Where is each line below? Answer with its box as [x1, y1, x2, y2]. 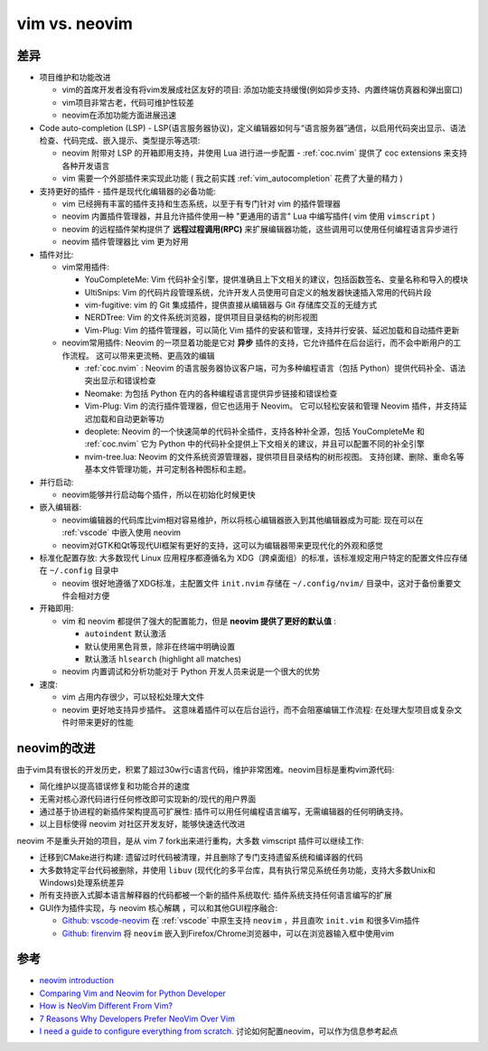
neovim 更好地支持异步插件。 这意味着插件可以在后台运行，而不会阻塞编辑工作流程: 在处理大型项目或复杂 [61, 704, 455, 715]
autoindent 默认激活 [84, 628, 167, 639]
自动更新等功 [116, 413, 164, 424]
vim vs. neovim [16, 14, 133, 33]
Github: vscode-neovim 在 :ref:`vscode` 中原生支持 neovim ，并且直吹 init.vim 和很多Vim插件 [61, 915, 420, 926]
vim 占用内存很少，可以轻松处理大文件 [61, 691, 205, 702]
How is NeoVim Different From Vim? [39, 1000, 174, 1011]
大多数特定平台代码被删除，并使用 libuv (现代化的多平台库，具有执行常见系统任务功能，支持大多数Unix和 [39, 864, 436, 876]
